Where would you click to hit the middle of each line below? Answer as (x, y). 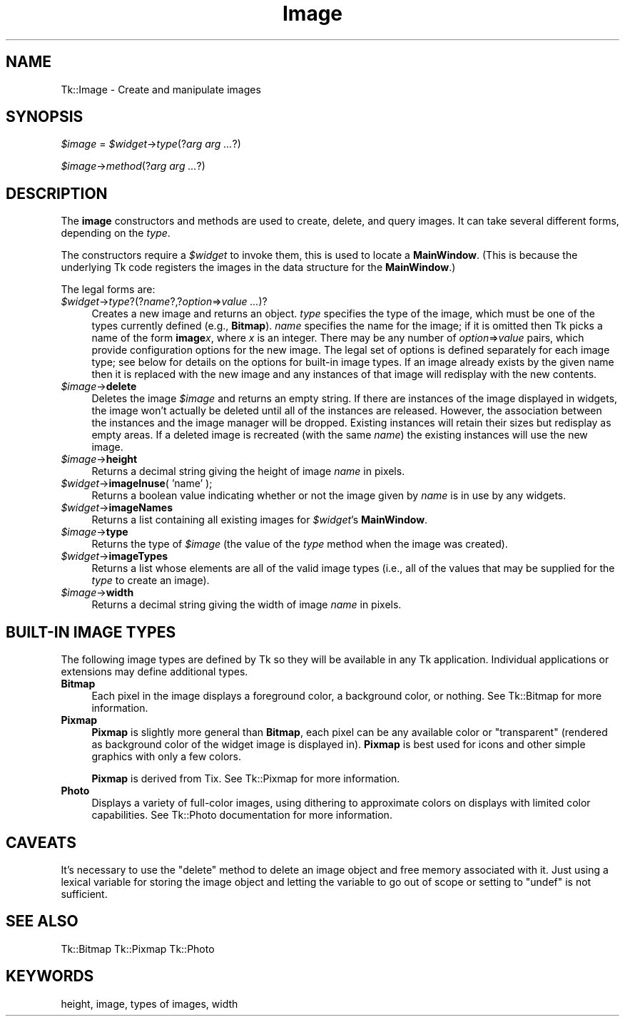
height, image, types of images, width (149, 1003)
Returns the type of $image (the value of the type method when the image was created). (300, 544)
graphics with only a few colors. (166, 757)
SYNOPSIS (45, 117)
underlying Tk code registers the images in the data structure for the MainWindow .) (258, 267)
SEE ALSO (42, 921)
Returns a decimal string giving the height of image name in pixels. (248, 471)
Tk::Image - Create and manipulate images (161, 89)
